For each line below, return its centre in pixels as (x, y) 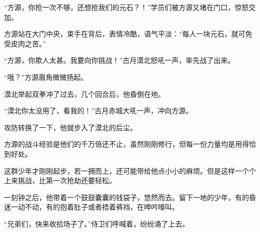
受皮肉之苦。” (25, 43)
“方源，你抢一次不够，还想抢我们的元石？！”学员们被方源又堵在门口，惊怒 (126, 7)
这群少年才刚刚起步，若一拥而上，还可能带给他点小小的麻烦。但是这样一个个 (130, 170)
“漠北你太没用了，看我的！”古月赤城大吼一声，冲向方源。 (98, 111)
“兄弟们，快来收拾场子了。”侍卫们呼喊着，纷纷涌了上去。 (97, 223)
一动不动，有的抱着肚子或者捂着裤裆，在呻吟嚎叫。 (95, 207)
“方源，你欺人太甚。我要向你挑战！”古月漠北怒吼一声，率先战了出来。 (119, 60)
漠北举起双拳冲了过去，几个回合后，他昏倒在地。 (84, 94)
